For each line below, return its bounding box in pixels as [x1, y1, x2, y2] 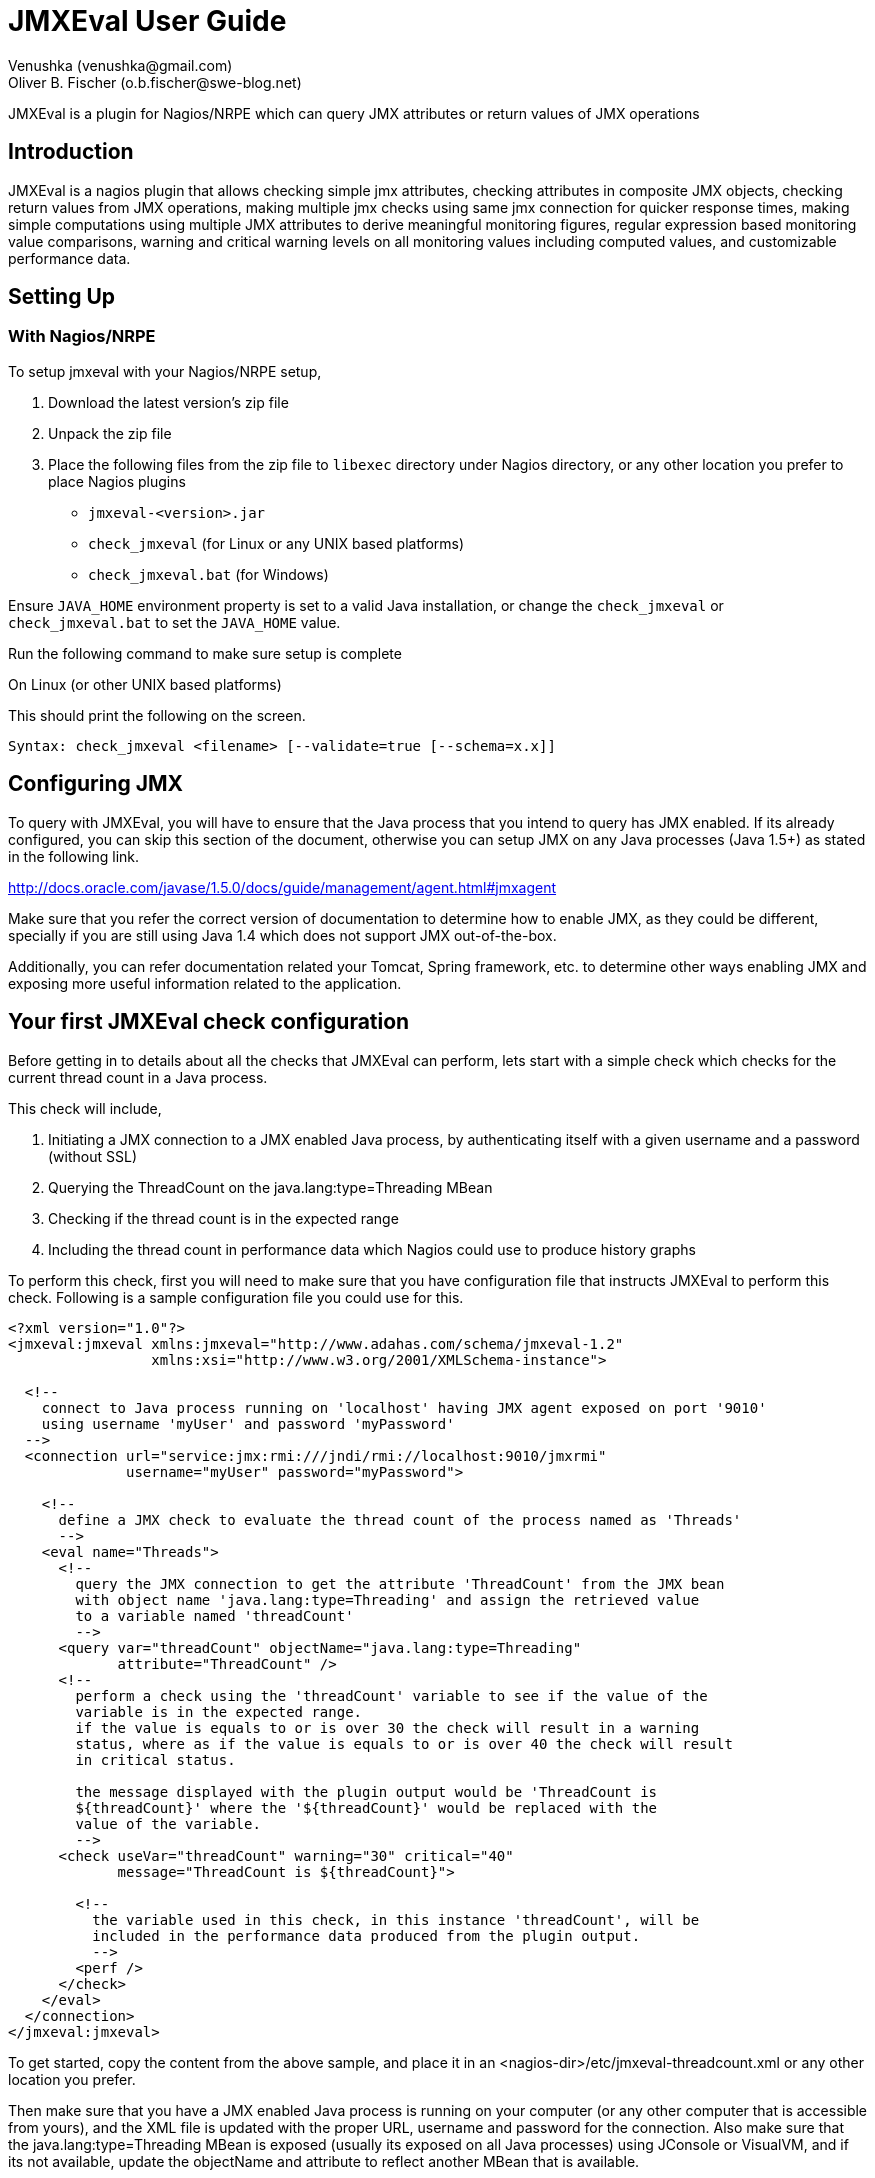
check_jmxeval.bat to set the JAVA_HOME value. [8, 613, 341, 631]
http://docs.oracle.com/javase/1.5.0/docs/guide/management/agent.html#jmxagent [8, 878, 557, 896]
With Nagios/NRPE [8, 326, 156, 347]
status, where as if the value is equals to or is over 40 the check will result [75, 1735, 733, 1752]
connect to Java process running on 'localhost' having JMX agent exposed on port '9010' [41, 1399, 767, 1416]
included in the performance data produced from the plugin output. [92, 1927, 641, 1944]
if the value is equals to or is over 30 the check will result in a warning [75, 1719, 700, 1736]
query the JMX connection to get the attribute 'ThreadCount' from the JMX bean [75, 1575, 725, 1592]
